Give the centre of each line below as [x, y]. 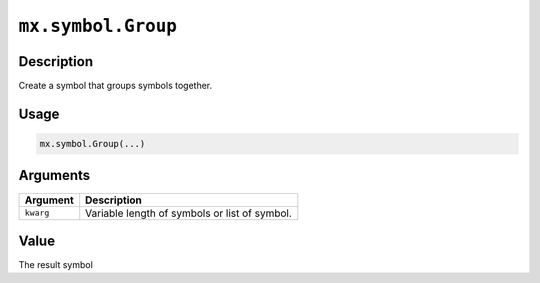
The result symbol [56, 265]
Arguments [54, 175]
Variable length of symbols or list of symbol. [188, 213]
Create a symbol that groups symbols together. [115, 86]
